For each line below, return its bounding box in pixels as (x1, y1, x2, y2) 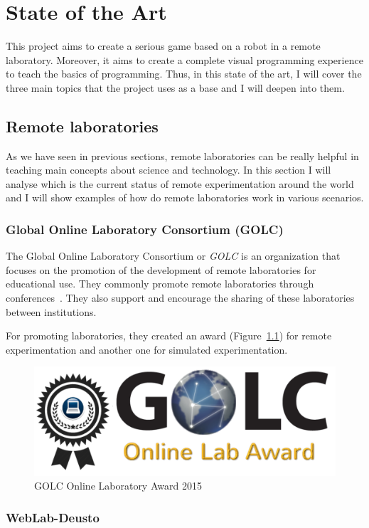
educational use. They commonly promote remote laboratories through (6, 276, 314, 291)
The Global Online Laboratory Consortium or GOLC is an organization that (6, 248, 341, 263)
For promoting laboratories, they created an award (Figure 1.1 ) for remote (6, 328, 332, 343)
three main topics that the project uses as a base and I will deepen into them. (6, 80, 345, 95)
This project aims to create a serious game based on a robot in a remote (6, 38, 321, 53)
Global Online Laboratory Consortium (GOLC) (6, 221, 284, 238)
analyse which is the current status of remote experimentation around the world (6, 176, 354, 191)
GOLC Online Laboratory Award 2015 (34, 478, 202, 493)
